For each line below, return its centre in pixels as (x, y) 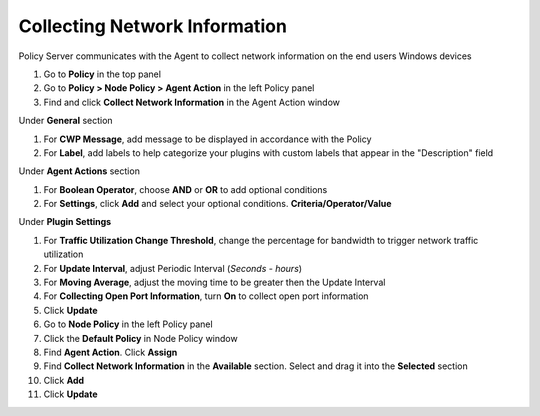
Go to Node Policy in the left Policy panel (128, 324)
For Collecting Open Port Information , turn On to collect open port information (206, 296)
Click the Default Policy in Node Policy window (141, 338)
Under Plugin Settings (65, 222)
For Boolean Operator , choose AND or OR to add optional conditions (185, 189)
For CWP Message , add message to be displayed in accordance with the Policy (207, 139)
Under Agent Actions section (79, 171)
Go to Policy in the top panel (102, 74)
